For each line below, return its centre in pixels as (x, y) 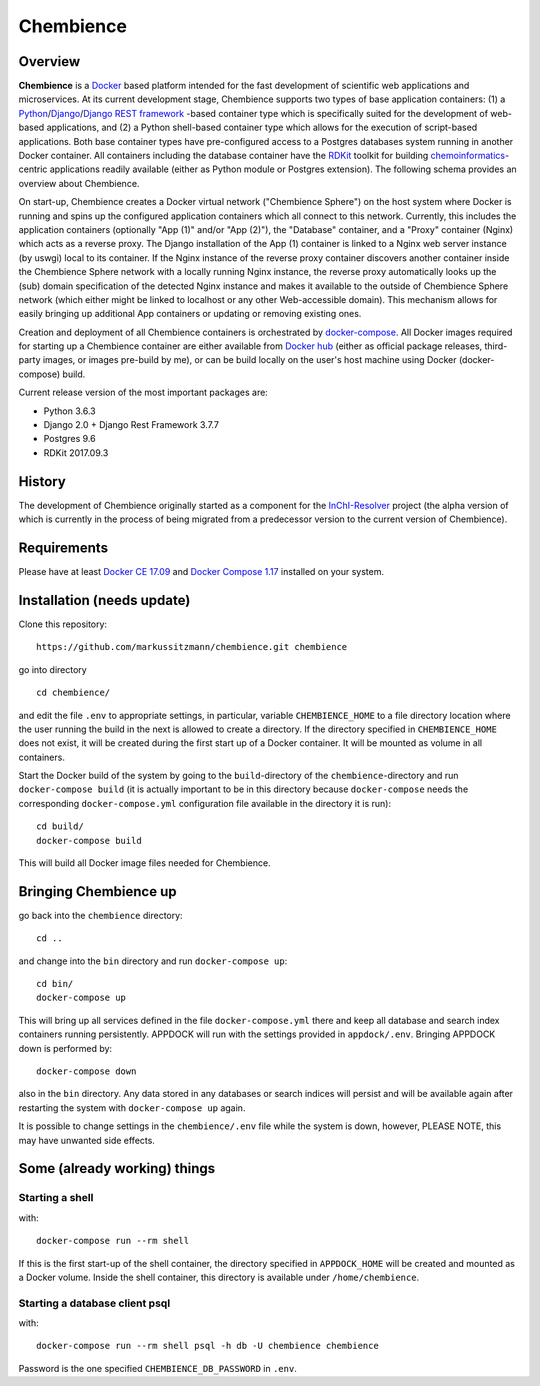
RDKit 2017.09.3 (76, 452)
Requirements (63, 547)
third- (496, 346)
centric (33, 169)
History (42, 481)
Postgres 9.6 (69, 439)
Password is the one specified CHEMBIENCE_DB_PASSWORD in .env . (157, 1368)
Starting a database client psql (94, 1303)
